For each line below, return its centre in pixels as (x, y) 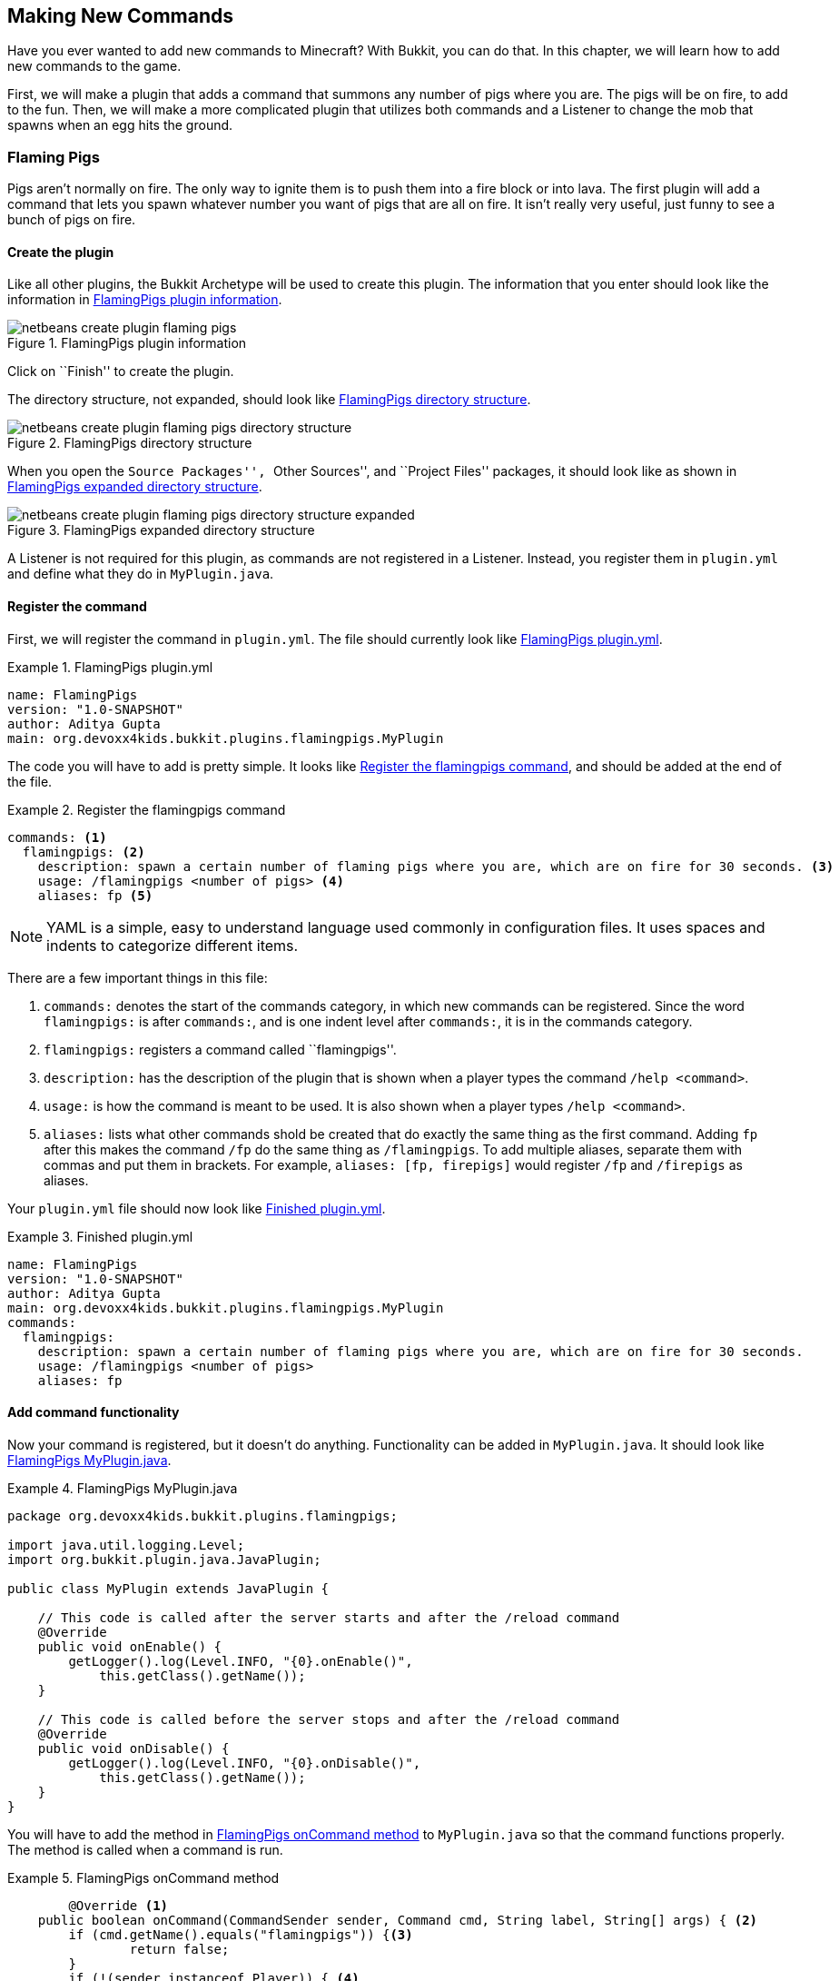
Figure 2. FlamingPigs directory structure (130, 443)
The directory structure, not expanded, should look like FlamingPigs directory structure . (269, 400)
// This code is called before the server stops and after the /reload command (329, 1719)
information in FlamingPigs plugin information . (145, 300)
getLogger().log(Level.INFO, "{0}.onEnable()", (241, 1661)
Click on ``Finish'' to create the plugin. (121, 371)
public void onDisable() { (133, 1748)
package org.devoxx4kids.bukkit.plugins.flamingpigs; (202, 1515)
